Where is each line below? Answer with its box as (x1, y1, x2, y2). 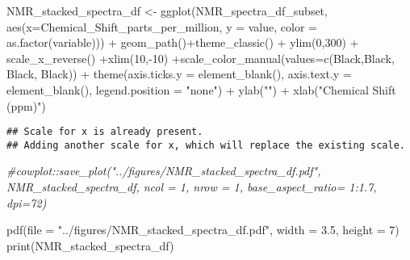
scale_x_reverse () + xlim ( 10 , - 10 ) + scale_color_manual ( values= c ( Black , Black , (6, 49, 395, 66)
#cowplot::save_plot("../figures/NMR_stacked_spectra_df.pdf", (6, 162, 321, 179)
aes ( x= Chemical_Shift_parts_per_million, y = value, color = (6, 18, 317, 35)
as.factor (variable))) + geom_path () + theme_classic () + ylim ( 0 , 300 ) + (6, 34, 359, 51)
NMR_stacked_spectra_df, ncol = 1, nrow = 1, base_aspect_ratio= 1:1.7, (6, 178, 377, 195)
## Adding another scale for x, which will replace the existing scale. (6, 139, 405, 151)
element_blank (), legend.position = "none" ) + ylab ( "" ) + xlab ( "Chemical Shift (6, 81, 396, 98)
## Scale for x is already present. (6, 126, 203, 138)
